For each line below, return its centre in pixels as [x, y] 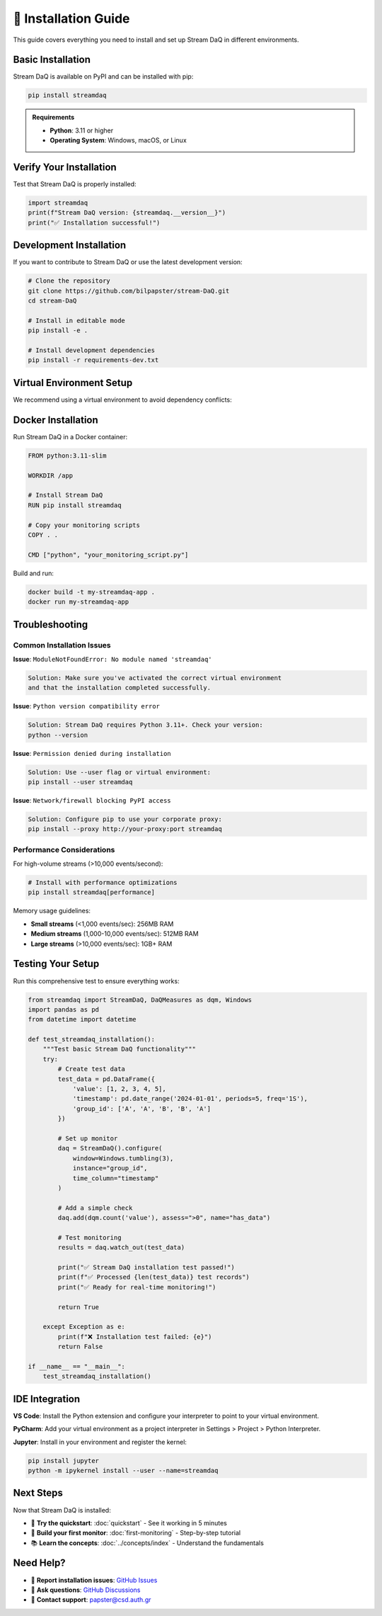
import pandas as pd [63, 1009]
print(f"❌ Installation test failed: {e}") [135, 1337]
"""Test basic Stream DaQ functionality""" [119, 1049]
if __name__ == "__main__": [76, 1366]
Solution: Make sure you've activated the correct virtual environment [155, 678]
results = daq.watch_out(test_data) [121, 1248]
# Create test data [91, 1069]
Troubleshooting [51, 625]
